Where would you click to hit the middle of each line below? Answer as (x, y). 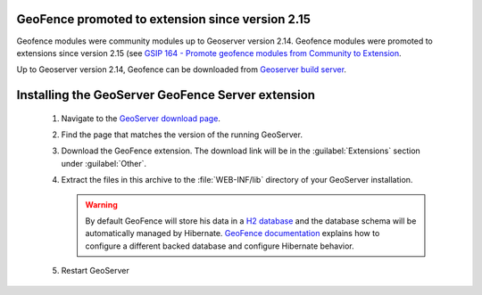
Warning (101, 204)
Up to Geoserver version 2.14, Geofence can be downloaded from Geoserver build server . (182, 70)
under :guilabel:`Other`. (104, 163)
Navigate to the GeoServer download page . (141, 118)
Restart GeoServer (95, 271)
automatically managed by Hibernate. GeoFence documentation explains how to (233, 234)
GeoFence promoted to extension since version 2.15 (164, 19)
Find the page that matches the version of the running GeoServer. (182, 135)
